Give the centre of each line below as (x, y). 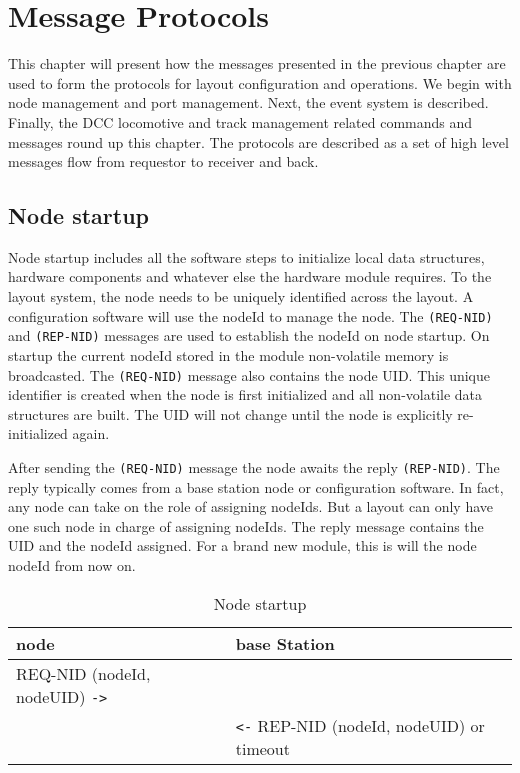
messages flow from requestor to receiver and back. (163, 161)
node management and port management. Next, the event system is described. (248, 102)
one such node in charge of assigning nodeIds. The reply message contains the (246, 525)
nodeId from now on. (72, 565)
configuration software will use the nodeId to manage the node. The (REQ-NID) (250, 315)
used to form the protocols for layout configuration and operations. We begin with (260, 82)
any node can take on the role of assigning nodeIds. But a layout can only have (251, 506)
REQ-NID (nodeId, (83, 673)
